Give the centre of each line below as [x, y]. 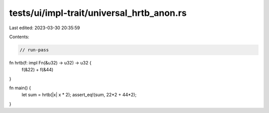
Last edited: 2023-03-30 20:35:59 [45, 28]
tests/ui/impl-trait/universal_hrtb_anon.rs [98, 13]
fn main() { [20, 88]
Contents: [19, 37]
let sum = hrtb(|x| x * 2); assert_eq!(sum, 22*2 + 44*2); [79, 95]
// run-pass [34, 50]
